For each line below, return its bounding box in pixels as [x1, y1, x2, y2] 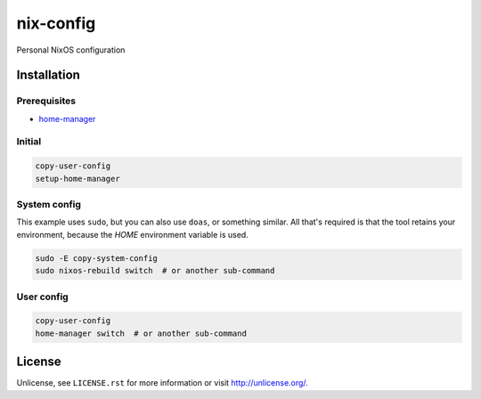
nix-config [16, 13, 96, 33]
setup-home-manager [35, 174, 120, 183]
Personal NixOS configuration [16, 45, 126, 55]
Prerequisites [16, 94, 76, 107]
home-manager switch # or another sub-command [35, 328, 247, 338]
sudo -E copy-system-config [35, 253, 158, 263]
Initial [16, 135, 42, 148]
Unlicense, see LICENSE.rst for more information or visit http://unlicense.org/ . [16, 378, 309, 388]
